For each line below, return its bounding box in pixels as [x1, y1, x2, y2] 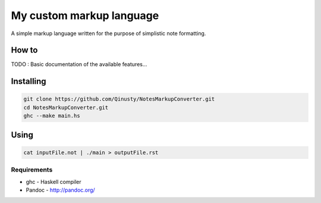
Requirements [11, 165, 53, 174]
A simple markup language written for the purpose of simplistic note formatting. [11, 30, 206, 37]
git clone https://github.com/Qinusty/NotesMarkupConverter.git [23, 96, 215, 102]
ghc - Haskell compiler [26, 178, 81, 185]
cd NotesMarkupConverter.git [23, 104, 109, 111]
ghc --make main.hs [23, 113, 80, 119]
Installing [11, 76, 47, 86]
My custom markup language [11, 9, 159, 22]
